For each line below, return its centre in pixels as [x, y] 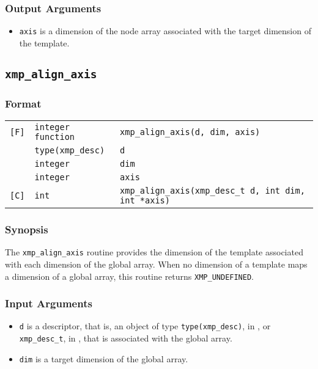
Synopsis [27, 229]
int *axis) [145, 201]
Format [23, 103]
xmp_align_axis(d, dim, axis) [190, 132]
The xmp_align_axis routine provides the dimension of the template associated [154, 252]
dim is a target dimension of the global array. [104, 358]
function [55, 137]
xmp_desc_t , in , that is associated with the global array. [126, 338]
